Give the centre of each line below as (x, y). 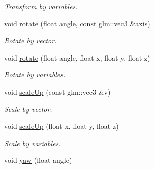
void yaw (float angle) (38, 160)
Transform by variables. (41, 6)
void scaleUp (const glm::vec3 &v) (57, 91)
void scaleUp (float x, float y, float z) (61, 126)
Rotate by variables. (35, 75)
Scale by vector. (28, 109)
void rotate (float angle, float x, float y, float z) (77, 57)
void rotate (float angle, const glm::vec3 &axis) (77, 23)
